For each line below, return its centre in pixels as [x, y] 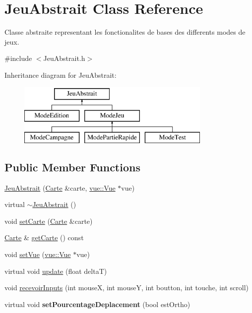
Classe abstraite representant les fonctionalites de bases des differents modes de [125, 32]
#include [18, 58]
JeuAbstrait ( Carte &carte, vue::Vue [60, 187]
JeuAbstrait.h [64, 58]
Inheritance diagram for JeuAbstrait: [61, 75]
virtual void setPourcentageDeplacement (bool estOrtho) [97, 304]
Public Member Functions [72, 167]
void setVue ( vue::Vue [38, 254]
